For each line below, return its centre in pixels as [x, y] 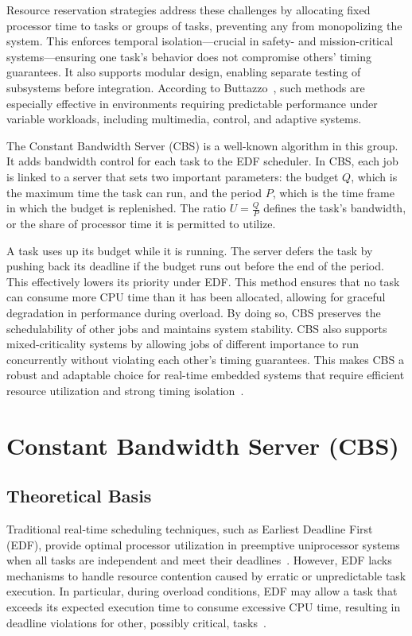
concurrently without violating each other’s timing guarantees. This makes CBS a [205, 359]
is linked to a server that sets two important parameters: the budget [173, 176]
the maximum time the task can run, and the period [134, 192]
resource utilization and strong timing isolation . [125, 390]
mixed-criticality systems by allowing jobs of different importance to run [183, 344]
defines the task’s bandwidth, [335, 208]
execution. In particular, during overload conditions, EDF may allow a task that [202, 591]
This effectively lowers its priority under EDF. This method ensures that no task [203, 281]
